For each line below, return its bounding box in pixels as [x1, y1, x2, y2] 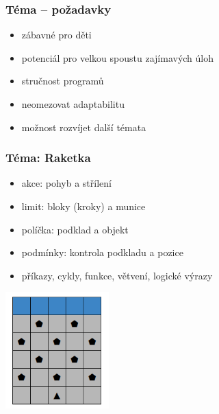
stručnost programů [21, 73, 104, 88]
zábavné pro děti [21, 27, 92, 42]
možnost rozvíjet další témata [21, 119, 146, 134]
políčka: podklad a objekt [21, 222, 129, 236]
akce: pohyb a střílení [21, 176, 112, 190]
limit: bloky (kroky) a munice [21, 199, 146, 213]
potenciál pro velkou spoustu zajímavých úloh [21, 50, 214, 65]
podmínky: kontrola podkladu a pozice [21, 245, 183, 260]
